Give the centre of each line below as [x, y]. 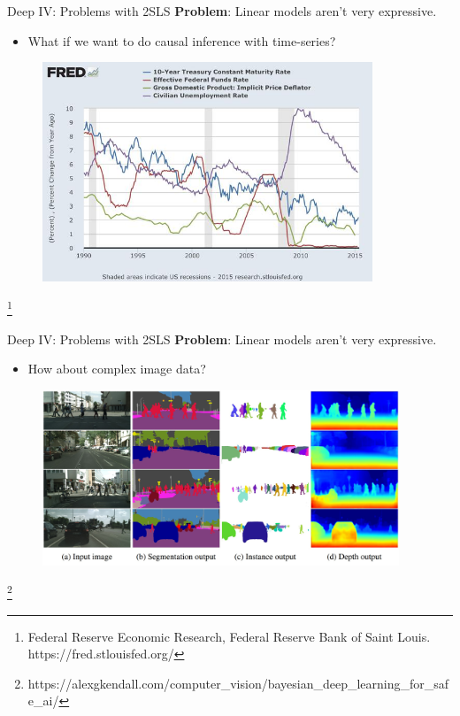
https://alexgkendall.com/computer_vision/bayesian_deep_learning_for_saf [238, 683]
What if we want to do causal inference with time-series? [182, 40]
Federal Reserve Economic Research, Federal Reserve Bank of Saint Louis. [229, 636]
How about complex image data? [117, 369]
